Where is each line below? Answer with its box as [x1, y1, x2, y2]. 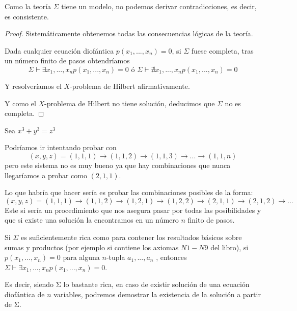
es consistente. [5, 11, 49, 21]
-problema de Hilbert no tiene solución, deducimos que [44, 98, 215, 108]
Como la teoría [5, 1, 51, 11]
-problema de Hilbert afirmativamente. [70, 80, 190, 91]
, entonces [156, 252, 187, 262]
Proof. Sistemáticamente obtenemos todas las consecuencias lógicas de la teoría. [5, 28, 253, 39]
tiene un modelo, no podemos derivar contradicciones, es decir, [61, 1, 257, 11]
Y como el [5, 98, 36, 108]
